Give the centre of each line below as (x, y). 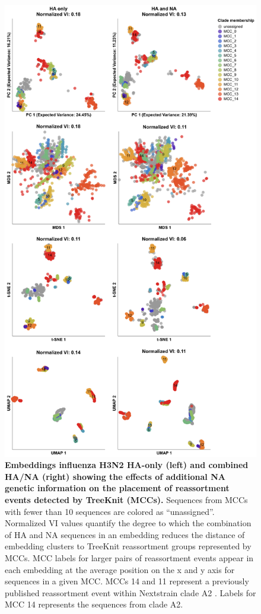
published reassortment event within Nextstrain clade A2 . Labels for (130, 592)
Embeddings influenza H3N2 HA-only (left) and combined (127, 465)
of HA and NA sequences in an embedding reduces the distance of (125, 534)
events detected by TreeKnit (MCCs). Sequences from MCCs (126, 500)
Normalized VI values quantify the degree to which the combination (128, 523)
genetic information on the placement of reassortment (117, 488)
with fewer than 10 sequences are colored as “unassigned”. (110, 511)
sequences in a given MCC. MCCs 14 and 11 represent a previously (127, 581)
